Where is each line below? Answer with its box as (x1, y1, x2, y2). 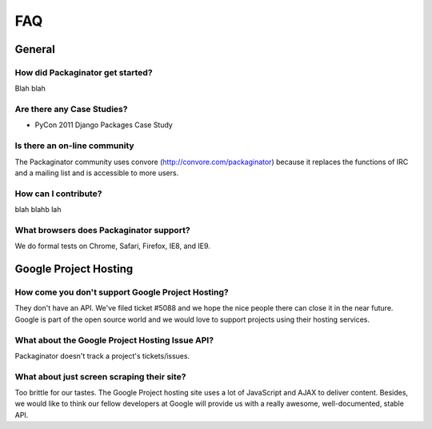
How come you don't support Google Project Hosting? (14, 287, 229, 298)
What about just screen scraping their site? (14, 371, 186, 382)
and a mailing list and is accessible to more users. (14, 168, 179, 178)
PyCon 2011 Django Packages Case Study (34, 120, 174, 130)
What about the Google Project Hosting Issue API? (14, 335, 214, 346)
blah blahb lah (14, 205, 62, 214)
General (14, 42, 56, 56)
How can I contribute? (14, 188, 102, 199)
